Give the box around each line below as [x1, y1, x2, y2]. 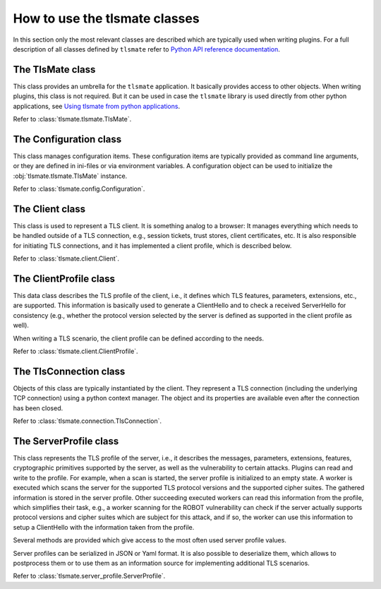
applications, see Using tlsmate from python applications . [13, 102, 180, 110]
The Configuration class [13, 133, 122, 145]
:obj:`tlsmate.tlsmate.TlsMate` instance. [13, 172, 128, 180]
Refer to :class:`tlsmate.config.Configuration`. [13, 184, 145, 194]
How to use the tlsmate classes [13, 11, 200, 26]
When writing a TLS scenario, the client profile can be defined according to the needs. [13, 334, 265, 343]
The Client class [13, 203, 86, 215]
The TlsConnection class [13, 365, 126, 377]
